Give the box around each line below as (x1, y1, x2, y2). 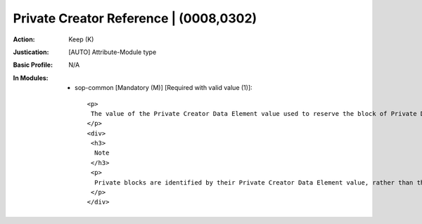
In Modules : (13, 74, 49, 82)
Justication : (13, 48, 49, 56)
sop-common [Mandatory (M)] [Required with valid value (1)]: (75, 84, 252, 92)
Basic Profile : (13, 60, 53, 70)
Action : (13, 35, 35, 44)
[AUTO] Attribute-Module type (68, 48, 157, 56)
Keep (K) (68, 35, 94, 44)
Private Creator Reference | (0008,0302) (13, 11, 257, 26)
